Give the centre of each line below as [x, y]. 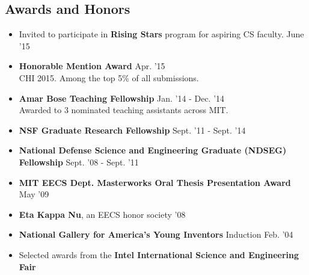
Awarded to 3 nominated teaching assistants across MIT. [124, 110]
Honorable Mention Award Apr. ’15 [92, 66]
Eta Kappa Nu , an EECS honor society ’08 [102, 214]
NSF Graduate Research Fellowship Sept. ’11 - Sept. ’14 [132, 130]
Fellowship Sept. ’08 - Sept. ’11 [79, 162]
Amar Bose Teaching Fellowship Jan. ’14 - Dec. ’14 [122, 98]
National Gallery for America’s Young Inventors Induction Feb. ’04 [156, 234]
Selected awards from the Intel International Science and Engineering [159, 254]
